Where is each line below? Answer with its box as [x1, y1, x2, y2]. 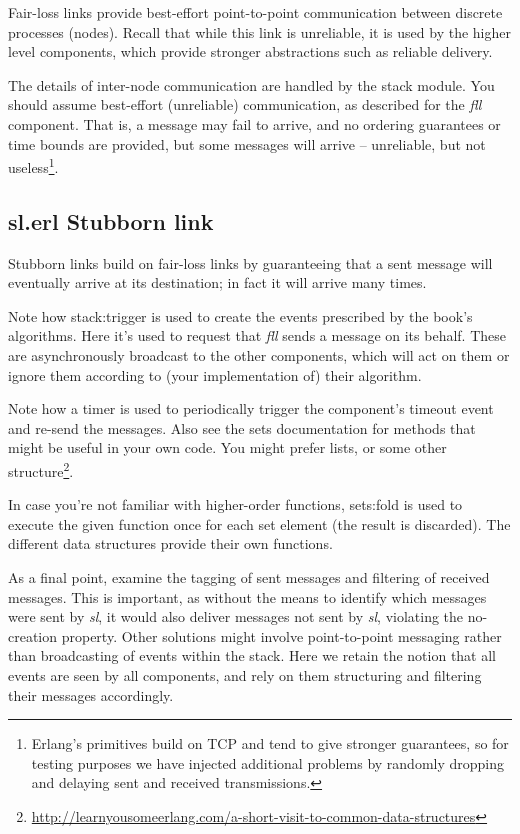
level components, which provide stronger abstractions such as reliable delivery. [8, 41, 493, 62]
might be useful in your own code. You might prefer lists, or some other [8, 437, 447, 458]
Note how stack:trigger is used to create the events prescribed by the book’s [8, 305, 473, 326]
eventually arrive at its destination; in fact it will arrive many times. [8, 272, 427, 293]
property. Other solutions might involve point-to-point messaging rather [61, 625, 502, 646]
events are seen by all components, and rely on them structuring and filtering [8, 664, 482, 685]
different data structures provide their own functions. [8, 533, 333, 554]
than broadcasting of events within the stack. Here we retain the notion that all [8, 645, 497, 666]
